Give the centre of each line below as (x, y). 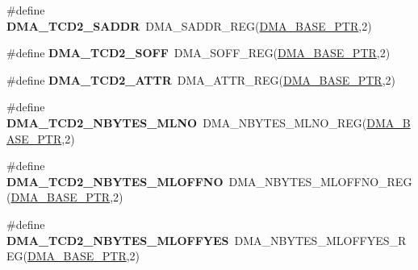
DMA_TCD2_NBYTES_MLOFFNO (115, 181)
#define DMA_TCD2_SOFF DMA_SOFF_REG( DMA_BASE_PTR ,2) (199, 53)
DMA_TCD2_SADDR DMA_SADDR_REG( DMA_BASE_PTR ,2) (189, 25)
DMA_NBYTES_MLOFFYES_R (320, 240)
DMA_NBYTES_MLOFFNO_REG (320, 181)
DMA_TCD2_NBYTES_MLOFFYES (118, 240)
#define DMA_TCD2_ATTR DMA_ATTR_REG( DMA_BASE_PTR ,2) (201, 79)
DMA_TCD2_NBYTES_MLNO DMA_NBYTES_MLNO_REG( (187, 122)
